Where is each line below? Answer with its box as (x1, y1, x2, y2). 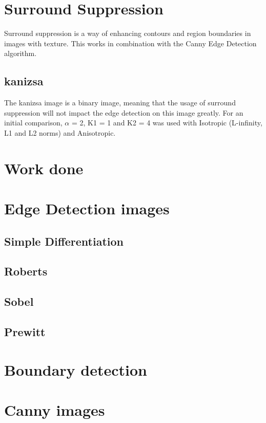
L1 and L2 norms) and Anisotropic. (4, 127, 116, 138)
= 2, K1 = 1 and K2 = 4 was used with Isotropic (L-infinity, (71, 117, 262, 128)
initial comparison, (4, 117, 63, 128)
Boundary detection (4, 359, 147, 380)
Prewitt (4, 323, 46, 339)
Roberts (4, 263, 48, 279)
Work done (4, 157, 84, 178)
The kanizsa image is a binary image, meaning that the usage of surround (4, 97, 236, 108)
